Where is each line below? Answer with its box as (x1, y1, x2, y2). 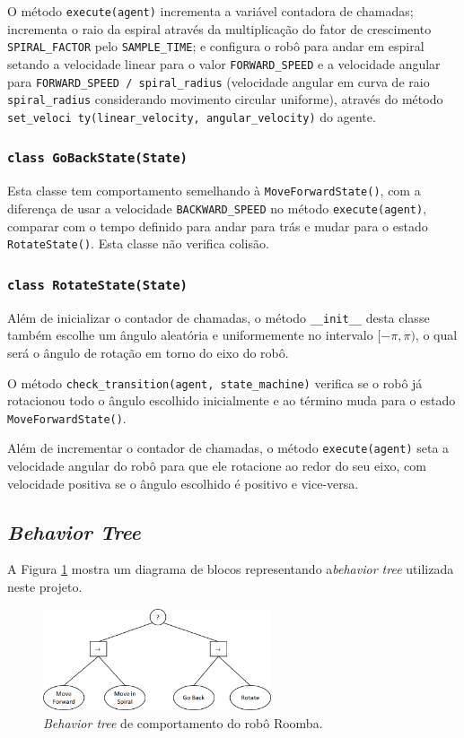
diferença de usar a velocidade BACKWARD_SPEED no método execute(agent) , (7, 198, 427, 217)
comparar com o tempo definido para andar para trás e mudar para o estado (7, 216, 428, 235)
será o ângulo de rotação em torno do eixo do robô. (7, 343, 289, 361)
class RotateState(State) (7, 277, 188, 292)
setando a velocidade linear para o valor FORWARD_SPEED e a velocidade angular (7, 54, 441, 73)
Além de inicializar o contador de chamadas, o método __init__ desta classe (7, 308, 430, 326)
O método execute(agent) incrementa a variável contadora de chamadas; (7, 2, 414, 20)
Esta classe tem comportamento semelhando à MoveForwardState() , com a (7, 181, 421, 200)
